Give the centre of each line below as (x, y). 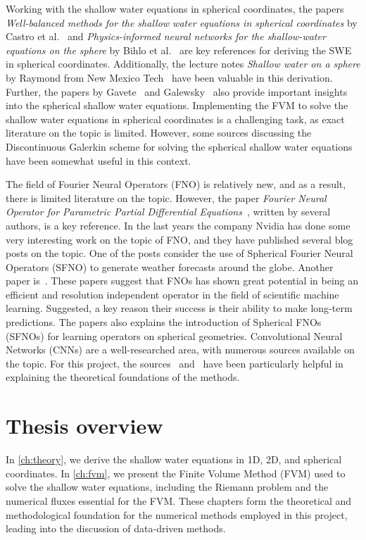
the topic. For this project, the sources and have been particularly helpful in (175, 363)
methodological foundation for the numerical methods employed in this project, (177, 514)
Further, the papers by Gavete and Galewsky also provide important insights (177, 91)
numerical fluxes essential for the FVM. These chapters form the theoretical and (179, 500)
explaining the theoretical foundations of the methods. (123, 377)
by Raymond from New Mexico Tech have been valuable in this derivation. (169, 77)
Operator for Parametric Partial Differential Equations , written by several (168, 212)
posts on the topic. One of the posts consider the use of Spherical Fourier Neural (179, 253)
